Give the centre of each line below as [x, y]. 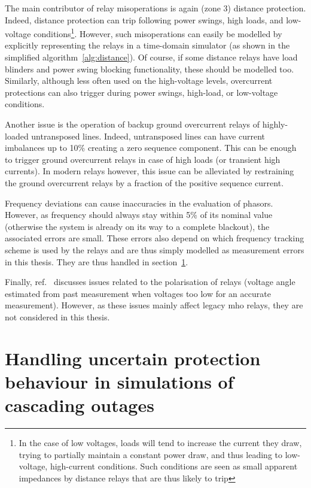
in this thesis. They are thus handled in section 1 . [97, 261]
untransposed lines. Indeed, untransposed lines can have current [148, 136]
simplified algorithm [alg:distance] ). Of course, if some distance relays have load [151, 57]
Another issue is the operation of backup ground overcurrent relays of [132, 124]
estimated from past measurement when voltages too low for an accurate [138, 293]
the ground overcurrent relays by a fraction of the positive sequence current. [144, 182]
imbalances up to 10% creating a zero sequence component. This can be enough [151, 148]
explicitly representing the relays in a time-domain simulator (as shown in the [147, 45]
